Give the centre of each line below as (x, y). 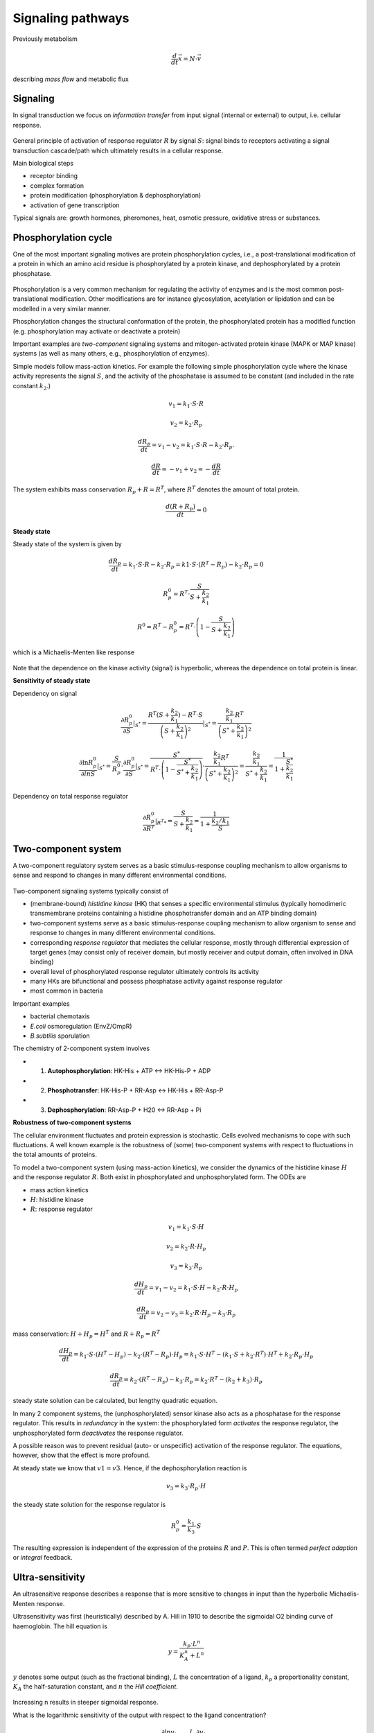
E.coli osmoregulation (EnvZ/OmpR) (81, 1026)
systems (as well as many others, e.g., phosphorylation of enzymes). (111, 354)
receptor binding (54, 176)
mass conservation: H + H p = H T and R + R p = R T (87, 1334)
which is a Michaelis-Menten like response (74, 652)
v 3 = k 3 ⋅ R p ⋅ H (186, 1487)
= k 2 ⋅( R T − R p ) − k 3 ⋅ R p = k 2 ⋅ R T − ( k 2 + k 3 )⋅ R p (193, 1380)
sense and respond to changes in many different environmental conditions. (120, 875)
